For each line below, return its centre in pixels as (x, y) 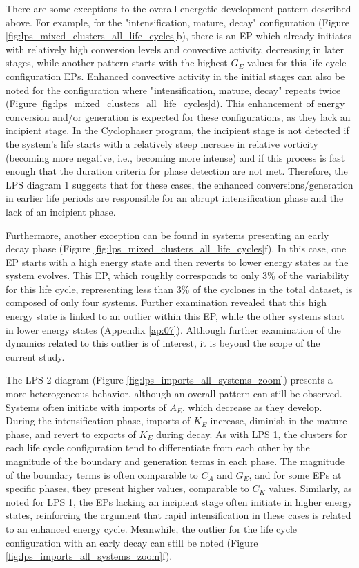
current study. (35, 356)
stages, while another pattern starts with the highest (117, 63)
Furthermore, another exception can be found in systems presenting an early (167, 235)
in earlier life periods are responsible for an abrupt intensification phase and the (175, 198)
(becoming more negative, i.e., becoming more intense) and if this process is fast (175, 157)
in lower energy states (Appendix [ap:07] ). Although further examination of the (173, 329)
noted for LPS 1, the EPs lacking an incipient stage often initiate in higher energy (179, 501)
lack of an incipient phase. (61, 211)
